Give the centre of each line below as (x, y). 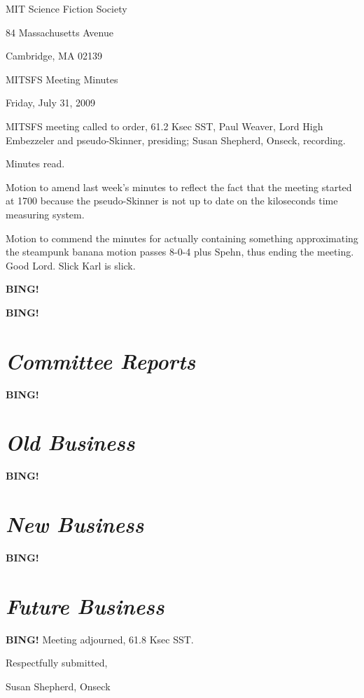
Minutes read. (35, 163)
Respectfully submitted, (57, 663)
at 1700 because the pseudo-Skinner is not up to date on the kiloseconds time (172, 201)
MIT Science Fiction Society (66, 8)
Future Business (85, 606)
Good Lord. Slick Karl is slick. (71, 265)
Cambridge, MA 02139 (54, 56)
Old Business (70, 442)
